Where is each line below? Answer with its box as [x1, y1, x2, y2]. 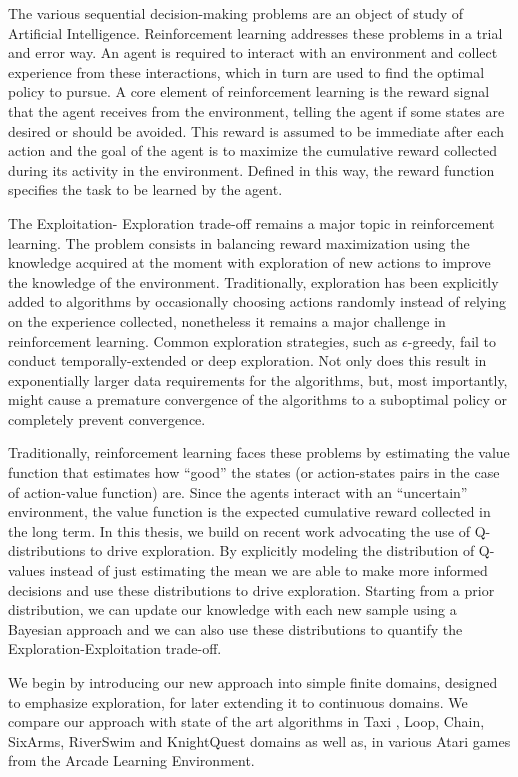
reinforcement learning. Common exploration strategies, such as [8, 330, 398, 351]
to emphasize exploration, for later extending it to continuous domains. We [8, 691, 468, 712]
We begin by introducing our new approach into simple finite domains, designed [8, 672, 498, 692]
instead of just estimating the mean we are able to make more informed [49, 560, 488, 581]
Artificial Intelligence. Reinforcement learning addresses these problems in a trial [8, 22, 503, 43]
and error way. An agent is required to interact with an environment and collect [8, 42, 498, 63]
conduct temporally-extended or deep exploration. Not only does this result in [8, 350, 487, 371]
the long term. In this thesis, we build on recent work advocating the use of [8, 520, 471, 541]
